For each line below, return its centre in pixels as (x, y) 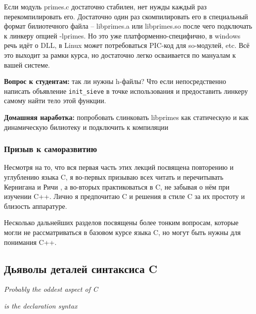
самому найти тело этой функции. (55, 100)
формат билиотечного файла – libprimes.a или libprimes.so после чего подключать (128, 26)
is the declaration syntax (41, 305)
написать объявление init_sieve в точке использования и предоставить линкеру (126, 91)
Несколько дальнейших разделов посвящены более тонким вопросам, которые (121, 222)
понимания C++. (30, 242)
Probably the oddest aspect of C (51, 289)
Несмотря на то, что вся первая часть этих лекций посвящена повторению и (119, 167)
